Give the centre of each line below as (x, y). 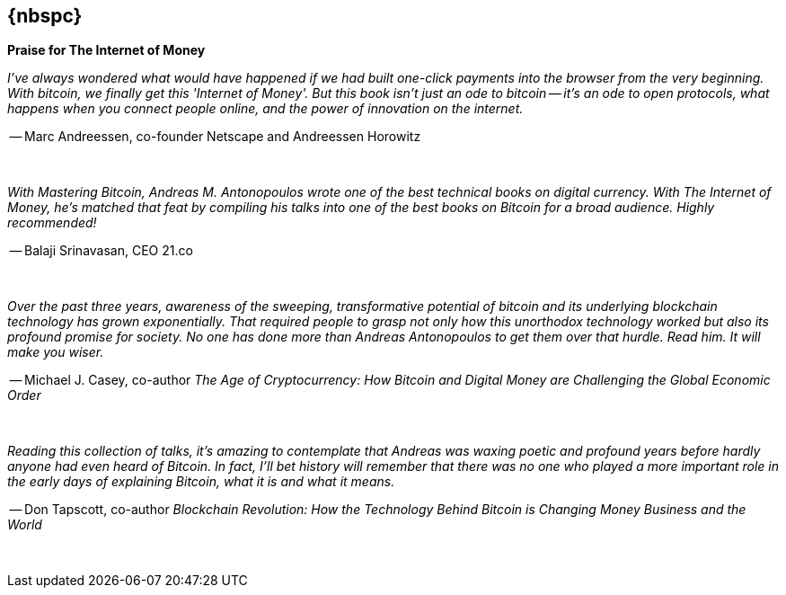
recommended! (52, 223)
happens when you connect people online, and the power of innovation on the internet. (265, 109)
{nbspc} (45, 16)
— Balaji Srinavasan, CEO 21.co (101, 251)
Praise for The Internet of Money (106, 50)
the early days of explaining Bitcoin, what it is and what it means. (201, 482)
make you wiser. (56, 352)
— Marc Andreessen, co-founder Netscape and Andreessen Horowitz (215, 137)
